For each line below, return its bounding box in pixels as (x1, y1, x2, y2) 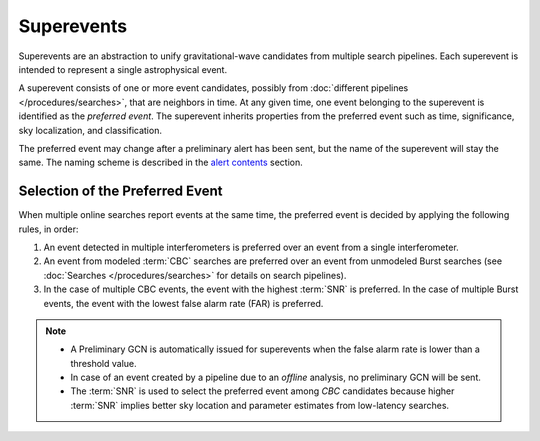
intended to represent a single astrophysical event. (18, 63, 228, 75)
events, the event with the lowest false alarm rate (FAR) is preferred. (43, 297, 324, 309)
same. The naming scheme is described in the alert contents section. (18, 156, 304, 169)
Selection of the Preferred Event (18, 183, 223, 200)
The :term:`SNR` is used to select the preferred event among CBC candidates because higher (70, 385, 455, 397)
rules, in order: (18, 223, 79, 235)
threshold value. (70, 357, 137, 369)
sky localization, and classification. (18, 124, 162, 136)
